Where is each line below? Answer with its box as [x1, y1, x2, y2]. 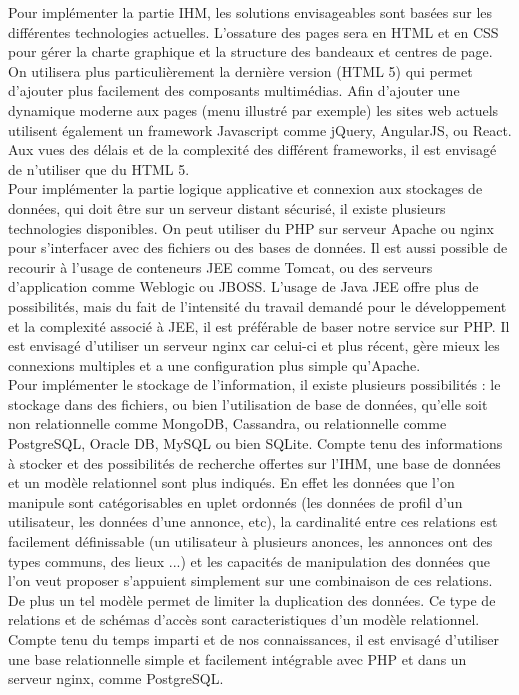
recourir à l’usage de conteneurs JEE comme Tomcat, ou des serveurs [8, 256, 433, 277]
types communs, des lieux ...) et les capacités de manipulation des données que [8, 550, 490, 571]
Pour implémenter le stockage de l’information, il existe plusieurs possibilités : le [8, 374, 501, 395]
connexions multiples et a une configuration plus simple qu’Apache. [8, 354, 421, 375]
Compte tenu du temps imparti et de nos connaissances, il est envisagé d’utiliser [8, 629, 500, 649]
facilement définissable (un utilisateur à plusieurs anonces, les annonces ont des [8, 531, 493, 552]
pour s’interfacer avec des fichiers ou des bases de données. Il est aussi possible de [8, 237, 508, 258]
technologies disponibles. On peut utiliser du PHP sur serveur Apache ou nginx [8, 217, 494, 238]
